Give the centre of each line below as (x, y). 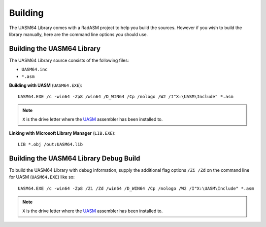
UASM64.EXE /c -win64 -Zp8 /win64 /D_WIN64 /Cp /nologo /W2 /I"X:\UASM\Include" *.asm (126, 97)
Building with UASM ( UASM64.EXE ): (46, 85)
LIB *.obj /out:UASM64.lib (50, 144)
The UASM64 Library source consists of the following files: (69, 60)
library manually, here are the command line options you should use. (78, 34)
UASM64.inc (34, 70)
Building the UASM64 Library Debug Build (75, 158)
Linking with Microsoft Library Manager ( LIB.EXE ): (62, 133)
